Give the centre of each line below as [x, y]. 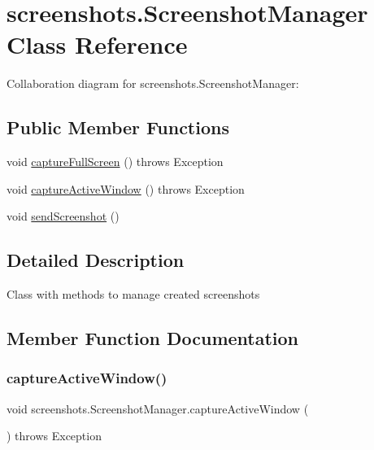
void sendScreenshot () [63, 216]
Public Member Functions [118, 127]
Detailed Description [96, 260]
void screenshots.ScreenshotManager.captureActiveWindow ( [158, 408]
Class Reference [97, 44]
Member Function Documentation [153, 338]
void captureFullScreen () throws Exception [115, 162]
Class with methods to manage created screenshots [133, 294]
